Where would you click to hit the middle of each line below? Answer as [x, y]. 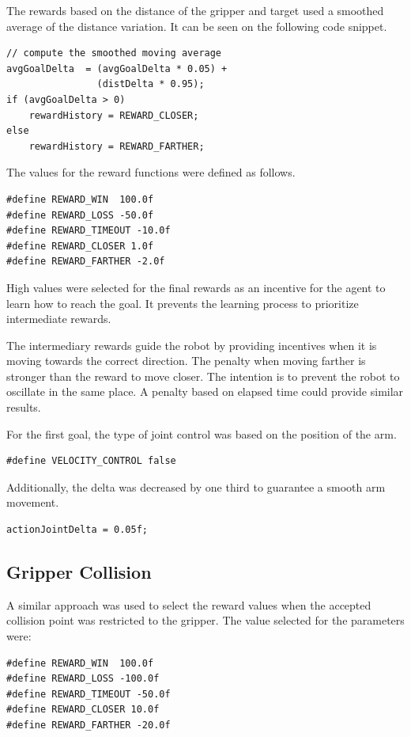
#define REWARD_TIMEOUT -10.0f [89, 231]
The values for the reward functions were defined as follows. [151, 172]
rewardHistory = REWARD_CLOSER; [114, 115]
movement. [33, 502]
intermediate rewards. [59, 319]
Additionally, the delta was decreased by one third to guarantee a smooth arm [196, 486]
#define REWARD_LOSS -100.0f [83, 679]
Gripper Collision [79, 572]
